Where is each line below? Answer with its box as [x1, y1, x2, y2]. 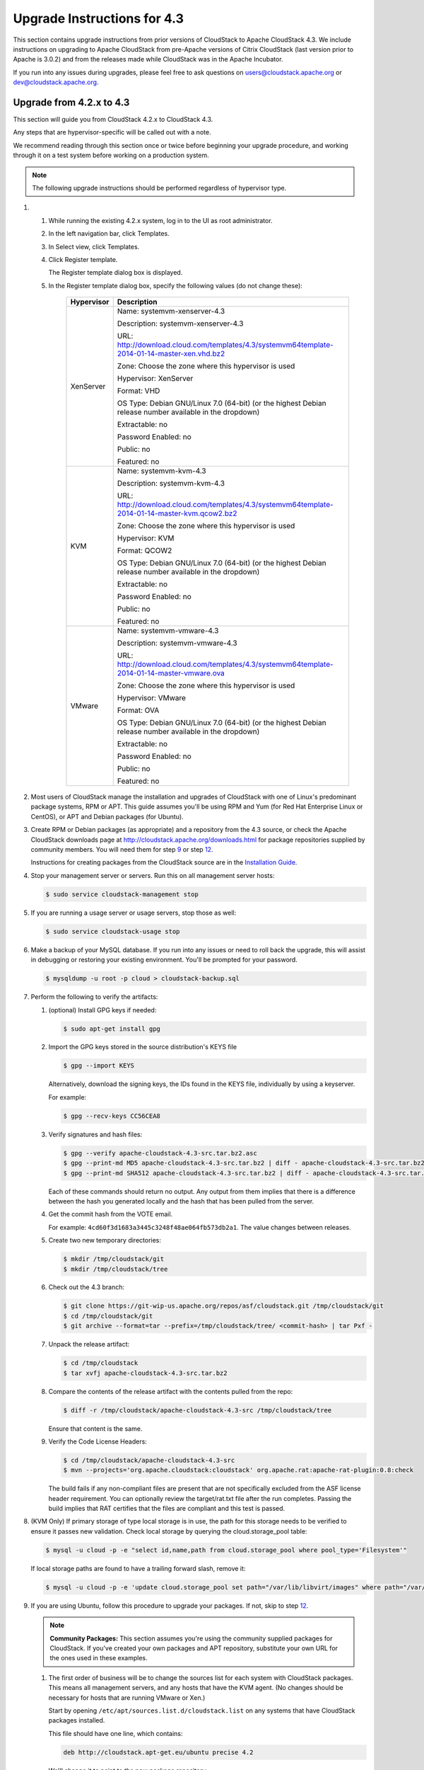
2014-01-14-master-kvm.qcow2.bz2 [117, 508, 237, 518]
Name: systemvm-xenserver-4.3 [117, 307, 225, 316]
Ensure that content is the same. [48, 1424, 143, 1433]
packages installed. [48, 1716, 105, 1725]
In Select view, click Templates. [48, 242, 140, 251]
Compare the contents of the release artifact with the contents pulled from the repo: [48, 1387, 293, 1395]
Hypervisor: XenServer [117, 374, 194, 384]
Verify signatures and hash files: [48, 1130, 143, 1138]
